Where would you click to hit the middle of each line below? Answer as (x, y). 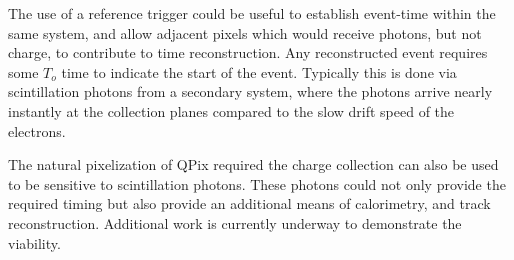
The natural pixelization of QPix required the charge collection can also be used (253, 164)
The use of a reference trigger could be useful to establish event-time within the (252, 13)
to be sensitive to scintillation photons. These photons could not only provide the (257, 183)
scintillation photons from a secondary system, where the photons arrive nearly (250, 91)
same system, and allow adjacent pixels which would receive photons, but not (245, 32)
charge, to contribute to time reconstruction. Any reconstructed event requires (248, 52)
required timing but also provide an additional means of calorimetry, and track (249, 203)
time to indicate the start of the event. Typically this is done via (259, 71)
